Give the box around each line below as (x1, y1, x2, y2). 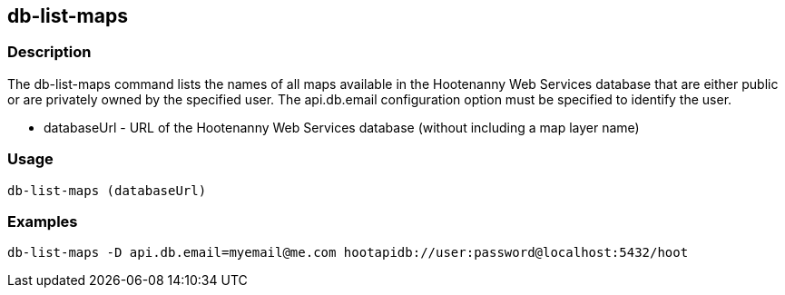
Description (7, 43, 92, 62)
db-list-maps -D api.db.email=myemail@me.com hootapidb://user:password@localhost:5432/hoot (7, 245, 689, 261)
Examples (7, 211, 78, 231)
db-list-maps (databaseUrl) (7, 182, 207, 198)
